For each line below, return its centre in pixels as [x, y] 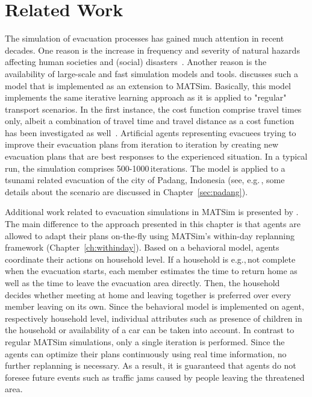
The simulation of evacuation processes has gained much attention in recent [145, 38]
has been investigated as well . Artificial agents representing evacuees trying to [151, 132]
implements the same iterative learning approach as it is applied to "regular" [146, 97]
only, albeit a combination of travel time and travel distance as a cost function [150, 121]
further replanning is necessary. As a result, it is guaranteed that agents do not [151, 365]
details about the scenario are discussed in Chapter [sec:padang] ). [126, 191]
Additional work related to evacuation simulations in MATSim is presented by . [152, 212]
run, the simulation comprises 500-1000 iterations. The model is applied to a [145, 168]
